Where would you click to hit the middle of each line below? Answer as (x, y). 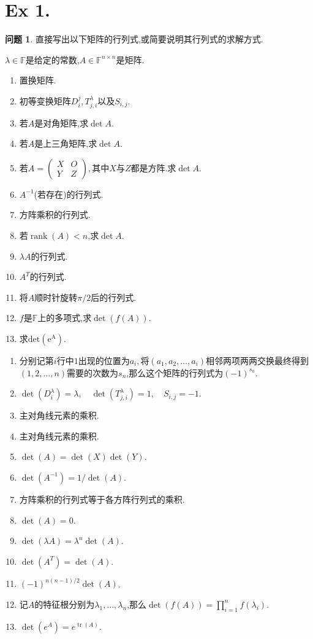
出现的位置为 (104, 360)
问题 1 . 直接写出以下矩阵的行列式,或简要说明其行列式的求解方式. (134, 39)
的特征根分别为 (65, 604)
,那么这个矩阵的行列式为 (175, 372)
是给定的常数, (52, 59)
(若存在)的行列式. (69, 194)
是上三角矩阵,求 (66, 143)
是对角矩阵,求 (62, 122)
